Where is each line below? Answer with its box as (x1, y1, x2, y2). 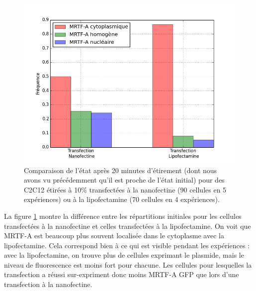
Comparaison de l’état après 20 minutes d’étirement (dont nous (24, 165, 217, 175)
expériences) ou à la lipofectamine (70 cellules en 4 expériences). (24, 194, 220, 204)
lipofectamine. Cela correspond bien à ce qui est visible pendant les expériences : (4, 240, 250, 250)
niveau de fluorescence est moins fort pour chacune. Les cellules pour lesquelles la (4, 259, 252, 270)
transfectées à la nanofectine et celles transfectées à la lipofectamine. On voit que (4, 220, 251, 231)
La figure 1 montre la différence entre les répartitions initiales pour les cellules (4, 210, 242, 221)
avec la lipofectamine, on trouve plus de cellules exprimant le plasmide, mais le (4, 250, 244, 260)
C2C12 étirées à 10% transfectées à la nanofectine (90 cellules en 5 (24, 184, 227, 194)
